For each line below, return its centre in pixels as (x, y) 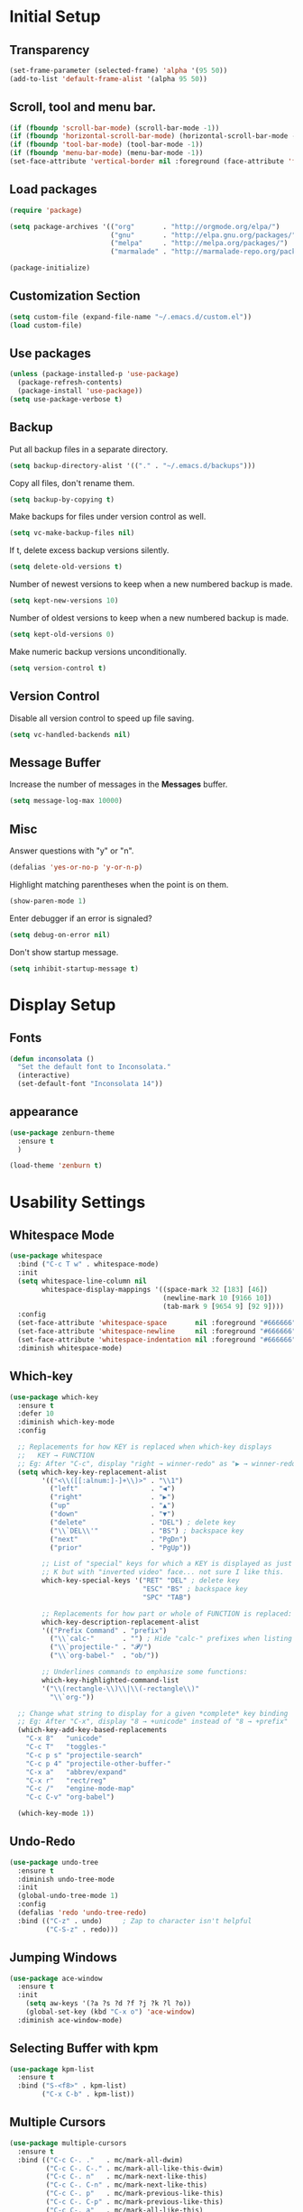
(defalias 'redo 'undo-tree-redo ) (82, 1913)
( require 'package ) (46, 210)
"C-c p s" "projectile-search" (84, 1755)
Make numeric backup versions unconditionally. (98, 651)
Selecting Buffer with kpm (84, 2048)
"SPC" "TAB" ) (167, 1597)
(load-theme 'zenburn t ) (56, 1166)
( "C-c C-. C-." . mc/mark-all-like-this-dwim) (134, 2168)
